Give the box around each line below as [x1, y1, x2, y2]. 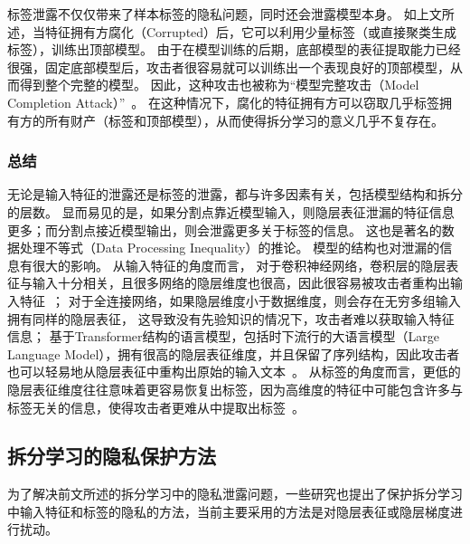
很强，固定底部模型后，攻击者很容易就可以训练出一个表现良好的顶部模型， [7, 57, 450, 76]
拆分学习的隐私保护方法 [7, 442, 216, 470]
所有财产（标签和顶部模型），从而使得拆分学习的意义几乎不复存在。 [44, 110, 444, 129]
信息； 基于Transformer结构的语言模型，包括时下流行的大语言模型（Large [7, 327, 439, 346]
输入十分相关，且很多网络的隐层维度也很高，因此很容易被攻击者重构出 [32, 273, 450, 292]
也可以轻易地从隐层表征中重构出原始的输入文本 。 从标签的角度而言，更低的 [7, 362, 461, 381]
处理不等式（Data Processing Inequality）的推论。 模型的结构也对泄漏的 [19, 238, 440, 257]
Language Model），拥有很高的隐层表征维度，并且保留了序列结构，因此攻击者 [7, 344, 460, 363]
